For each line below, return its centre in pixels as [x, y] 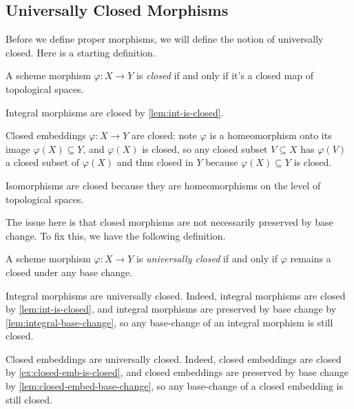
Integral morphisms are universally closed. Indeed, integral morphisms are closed [176, 295]
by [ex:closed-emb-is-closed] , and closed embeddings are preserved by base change [177, 372]
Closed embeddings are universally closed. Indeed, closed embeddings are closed [174, 358]
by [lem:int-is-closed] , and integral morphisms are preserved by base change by [171, 309]
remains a [311, 259]
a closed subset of [43, 162]
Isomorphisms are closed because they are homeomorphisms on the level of [163, 185]
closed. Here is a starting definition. [81, 52]
